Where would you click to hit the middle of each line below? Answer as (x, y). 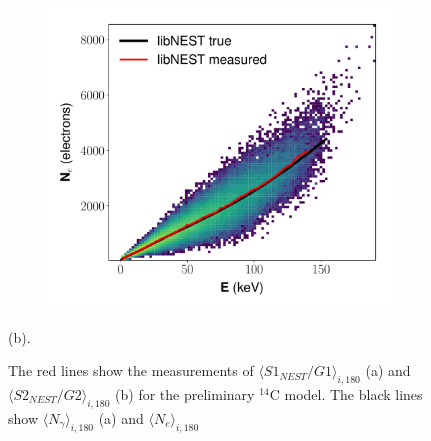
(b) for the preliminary (185, 393)
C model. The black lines (346, 393)
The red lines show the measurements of (131, 370)
